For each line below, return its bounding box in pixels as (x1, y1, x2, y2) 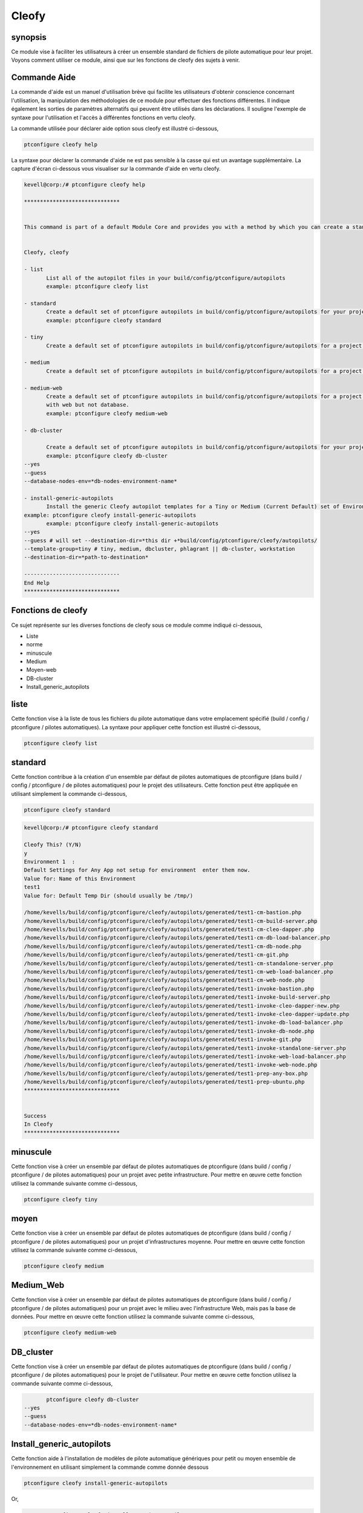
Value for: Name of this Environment (24, 875, 136, 882)
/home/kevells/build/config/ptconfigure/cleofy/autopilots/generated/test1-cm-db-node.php (24, 943, 302, 950)
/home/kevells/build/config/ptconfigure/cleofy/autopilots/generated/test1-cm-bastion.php (24, 909, 302, 916)
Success (24, 1112, 47, 1119)
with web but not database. (46, 401, 129, 409)
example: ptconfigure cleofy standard (46, 317, 162, 324)
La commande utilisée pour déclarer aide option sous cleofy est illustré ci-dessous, (11, 125, 219, 132)
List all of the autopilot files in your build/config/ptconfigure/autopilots (46, 274, 286, 281)
